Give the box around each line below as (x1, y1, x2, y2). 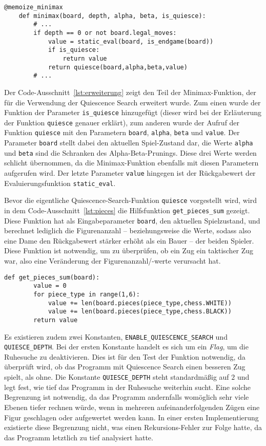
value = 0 (33, 282, 67, 290)
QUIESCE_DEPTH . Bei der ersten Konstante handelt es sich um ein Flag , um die (4, 341, 249, 352)
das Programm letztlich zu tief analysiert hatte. (4, 432, 153, 442)
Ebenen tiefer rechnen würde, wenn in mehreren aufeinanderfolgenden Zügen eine (4, 401, 260, 412)
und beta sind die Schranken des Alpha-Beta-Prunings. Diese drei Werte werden (4, 147, 257, 158)
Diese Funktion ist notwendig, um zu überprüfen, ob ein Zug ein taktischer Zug (4, 245, 254, 256)
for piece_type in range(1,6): (33, 290, 140, 298)
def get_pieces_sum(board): (4, 273, 100, 281)
